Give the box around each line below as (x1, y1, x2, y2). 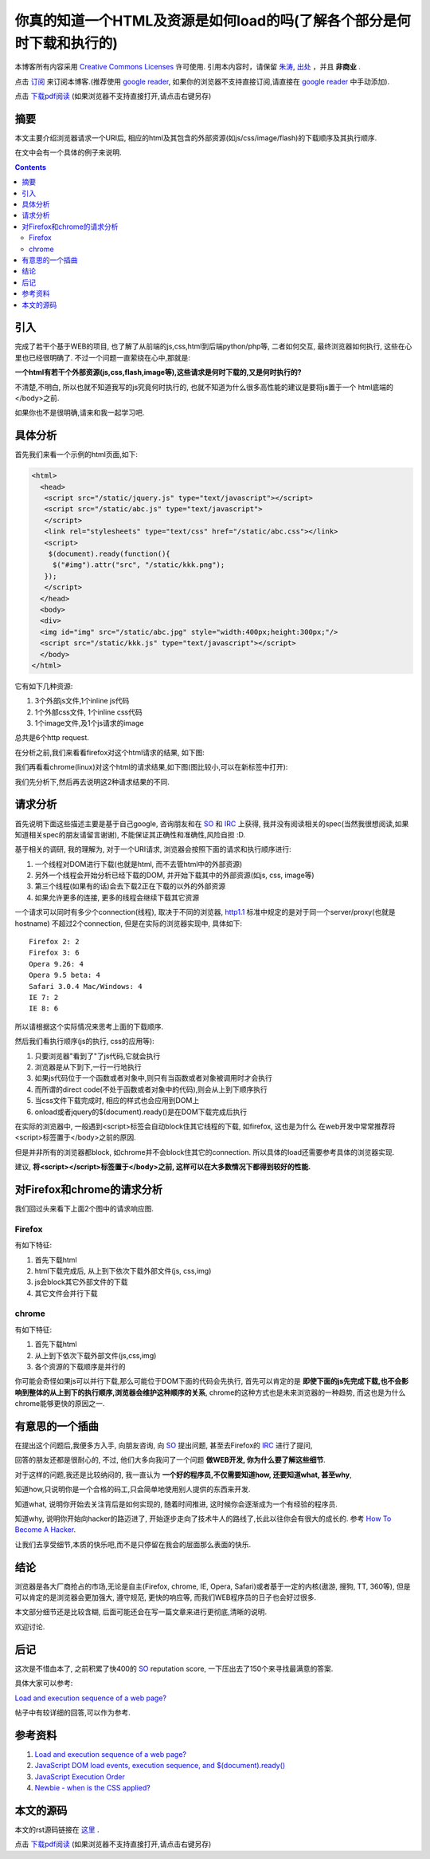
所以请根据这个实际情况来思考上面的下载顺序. (14, 1022, 164, 1031)
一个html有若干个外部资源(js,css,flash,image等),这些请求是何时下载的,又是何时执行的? (14, 368, 302, 377)
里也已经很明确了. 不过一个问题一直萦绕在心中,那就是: (14, 353, 191, 362)
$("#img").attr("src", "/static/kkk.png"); (52, 561, 225, 569)
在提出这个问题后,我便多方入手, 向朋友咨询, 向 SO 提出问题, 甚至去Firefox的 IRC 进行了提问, (14, 1440, 313, 1451)
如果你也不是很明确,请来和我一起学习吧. (14, 408, 145, 418)
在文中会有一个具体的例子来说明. (14, 148, 123, 157)
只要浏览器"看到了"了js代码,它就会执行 (34, 1051, 161, 1061)
